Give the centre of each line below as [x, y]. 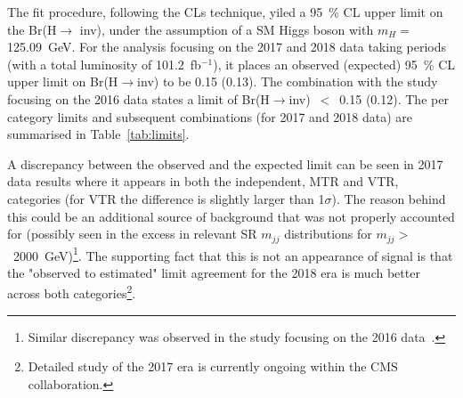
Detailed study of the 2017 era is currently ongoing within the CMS [213, 366]
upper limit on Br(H [63, 81]
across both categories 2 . [72, 292]
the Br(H [32, 29]
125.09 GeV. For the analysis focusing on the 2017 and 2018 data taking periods [227, 47]
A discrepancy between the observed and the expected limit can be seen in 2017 [225, 163]
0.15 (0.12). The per [394, 98]
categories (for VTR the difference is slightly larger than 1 [166, 198]
